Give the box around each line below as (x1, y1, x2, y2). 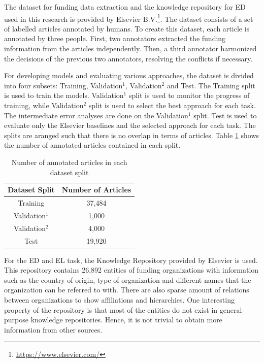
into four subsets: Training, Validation (4, 80, 123, 90)
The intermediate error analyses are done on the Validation (4, 110, 188, 120)
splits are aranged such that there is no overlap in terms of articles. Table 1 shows (4, 129, 259, 140)
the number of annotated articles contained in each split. (4, 140, 181, 150)
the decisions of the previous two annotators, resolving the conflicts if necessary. (4, 53, 253, 63)
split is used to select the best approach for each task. (88, 100, 256, 110)
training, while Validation (4, 100, 84, 110)
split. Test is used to (193, 110, 257, 120)
